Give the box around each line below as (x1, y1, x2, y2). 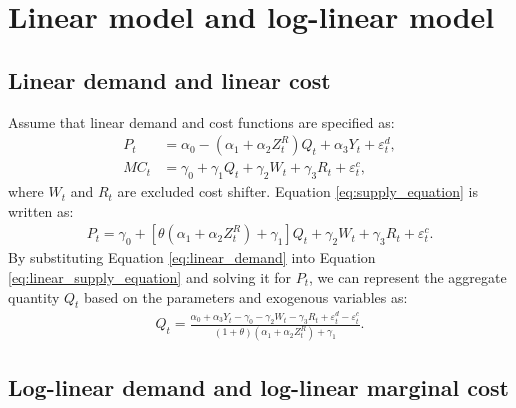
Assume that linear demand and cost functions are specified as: (8, 111, 395, 132)
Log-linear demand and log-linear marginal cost (8, 371, 509, 402)
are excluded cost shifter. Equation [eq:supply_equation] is (117, 181, 478, 202)
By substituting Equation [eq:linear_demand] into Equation (8, 247, 376, 268)
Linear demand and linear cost (8, 64, 331, 95)
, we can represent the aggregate (309, 266, 507, 287)
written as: (8, 200, 74, 221)
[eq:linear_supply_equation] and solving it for (8, 266, 292, 287)
